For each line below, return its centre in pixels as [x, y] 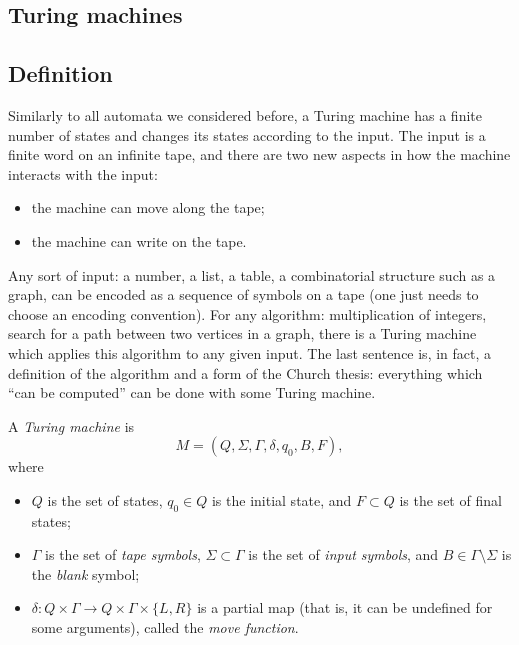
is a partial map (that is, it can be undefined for [345, 607]
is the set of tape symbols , [123, 554]
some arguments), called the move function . [165, 627]
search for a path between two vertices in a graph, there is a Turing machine [242, 333]
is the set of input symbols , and [343, 554]
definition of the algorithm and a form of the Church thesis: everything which [245, 372]
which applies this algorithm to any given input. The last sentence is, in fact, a [250, 352]
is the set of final [450, 499]
